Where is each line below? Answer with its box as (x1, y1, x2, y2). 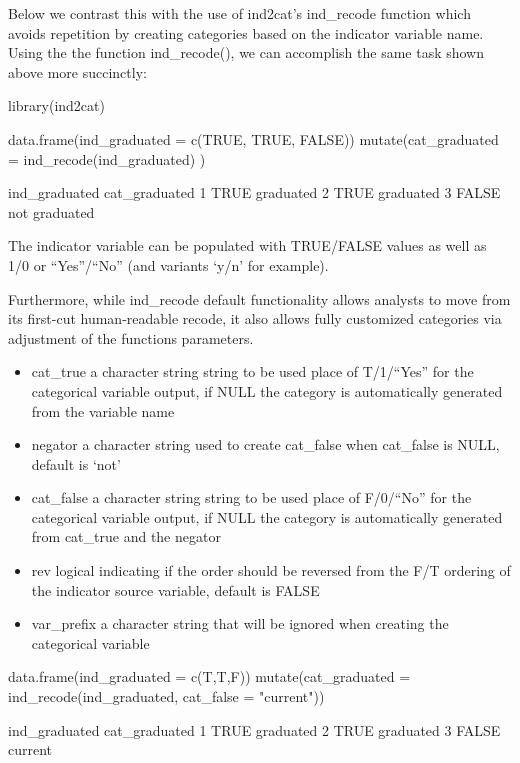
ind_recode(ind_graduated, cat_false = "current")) (8, 686, 325, 707)
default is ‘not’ (31, 453, 121, 474)
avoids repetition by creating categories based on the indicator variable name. (8, 22, 484, 43)
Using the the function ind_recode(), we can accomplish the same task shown (8, 42, 484, 63)
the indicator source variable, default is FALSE (31, 579, 320, 600)
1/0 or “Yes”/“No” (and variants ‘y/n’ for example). (8, 254, 329, 275)
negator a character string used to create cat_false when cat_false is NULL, (31, 434, 500, 455)
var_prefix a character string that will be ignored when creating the (31, 613, 449, 634)
